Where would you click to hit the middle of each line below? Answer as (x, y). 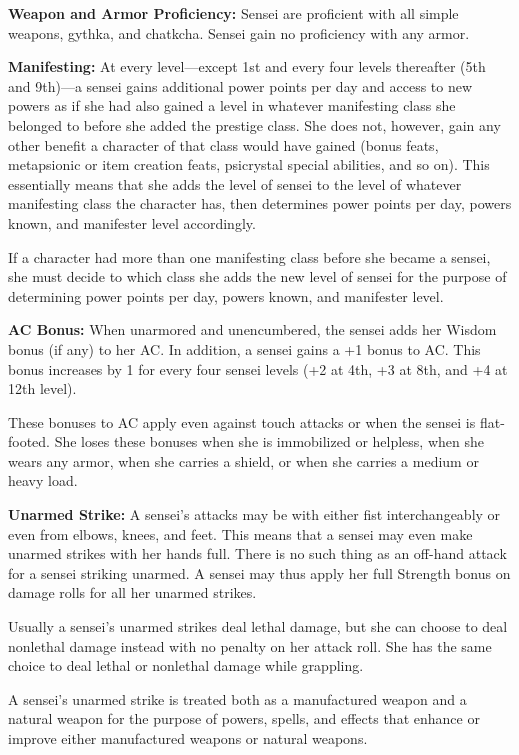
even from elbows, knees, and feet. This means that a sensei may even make (240, 533)
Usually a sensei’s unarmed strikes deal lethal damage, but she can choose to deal (258, 626)
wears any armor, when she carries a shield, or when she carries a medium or (243, 460)
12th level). (42, 388)
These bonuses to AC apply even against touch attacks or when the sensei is (242, 421)
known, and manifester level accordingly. (132, 222)
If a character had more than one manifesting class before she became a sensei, (249, 256)
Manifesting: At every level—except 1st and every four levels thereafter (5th (247, 66)
